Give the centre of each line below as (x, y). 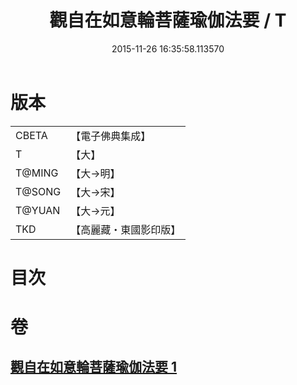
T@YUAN (38, 210)
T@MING (37, 173)
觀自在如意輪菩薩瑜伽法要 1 (94, 367)
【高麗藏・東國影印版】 (126, 229)
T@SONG (38, 191)
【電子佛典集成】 (111, 136)
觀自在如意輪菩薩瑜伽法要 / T (168, 20)
